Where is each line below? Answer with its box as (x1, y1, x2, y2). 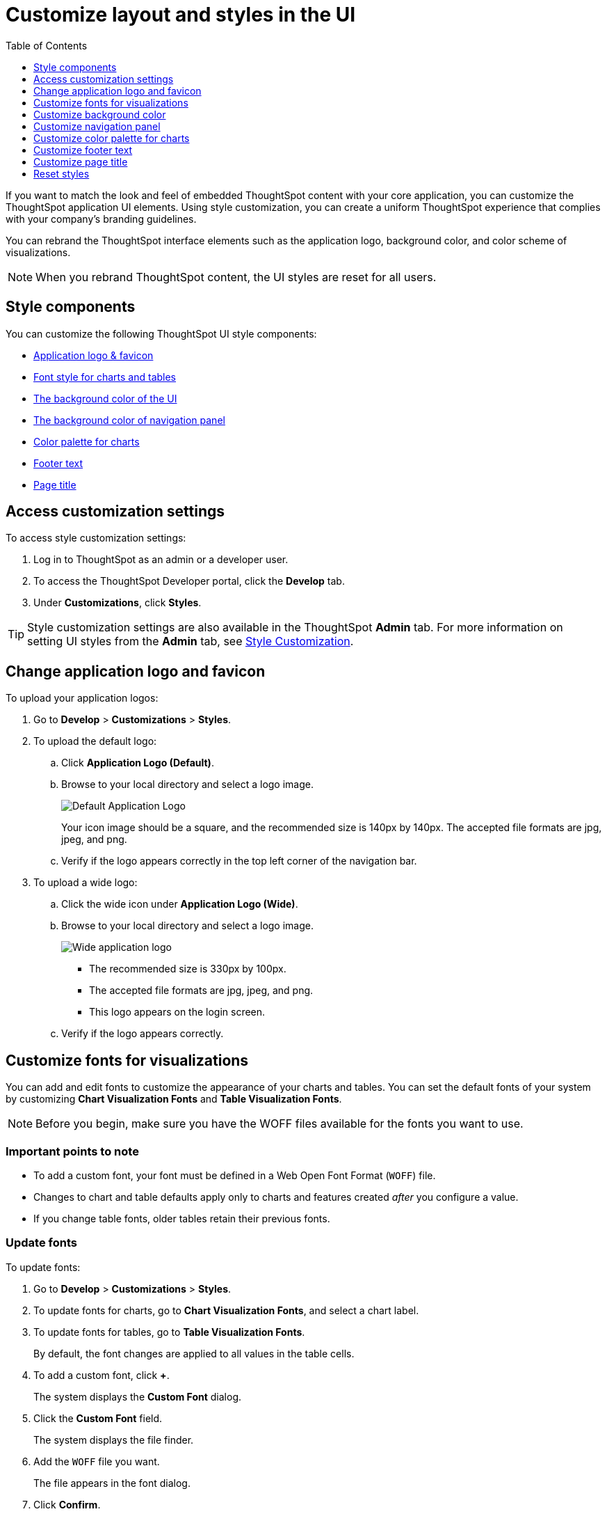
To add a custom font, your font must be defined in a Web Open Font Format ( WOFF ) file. (33, 1169, 436, 1181)
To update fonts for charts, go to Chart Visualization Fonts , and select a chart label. (33, 1304, 419, 1316)
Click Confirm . (33, 1498, 101, 1511)
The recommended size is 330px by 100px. (89, 963, 286, 975)
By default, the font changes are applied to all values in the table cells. (33, 1347, 355, 1359)
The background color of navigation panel (33, 413, 225, 426)
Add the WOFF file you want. (33, 1455, 160, 1467)
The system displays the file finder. (33, 1433, 194, 1446)
